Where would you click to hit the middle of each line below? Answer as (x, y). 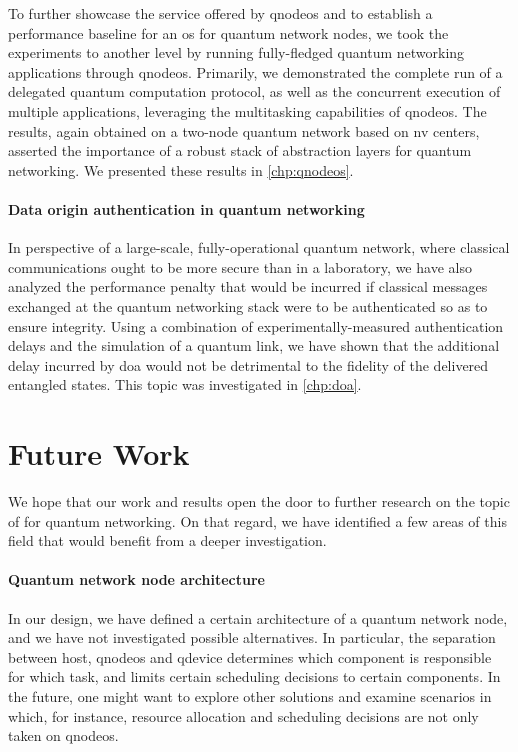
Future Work (99, 453)
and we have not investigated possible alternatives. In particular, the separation (252, 637)
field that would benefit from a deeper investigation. (167, 540)
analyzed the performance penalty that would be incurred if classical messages (248, 286)
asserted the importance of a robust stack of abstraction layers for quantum (240, 150)
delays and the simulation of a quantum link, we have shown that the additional (254, 345)
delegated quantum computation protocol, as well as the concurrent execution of (254, 91)
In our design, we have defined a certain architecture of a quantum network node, (258, 617)
